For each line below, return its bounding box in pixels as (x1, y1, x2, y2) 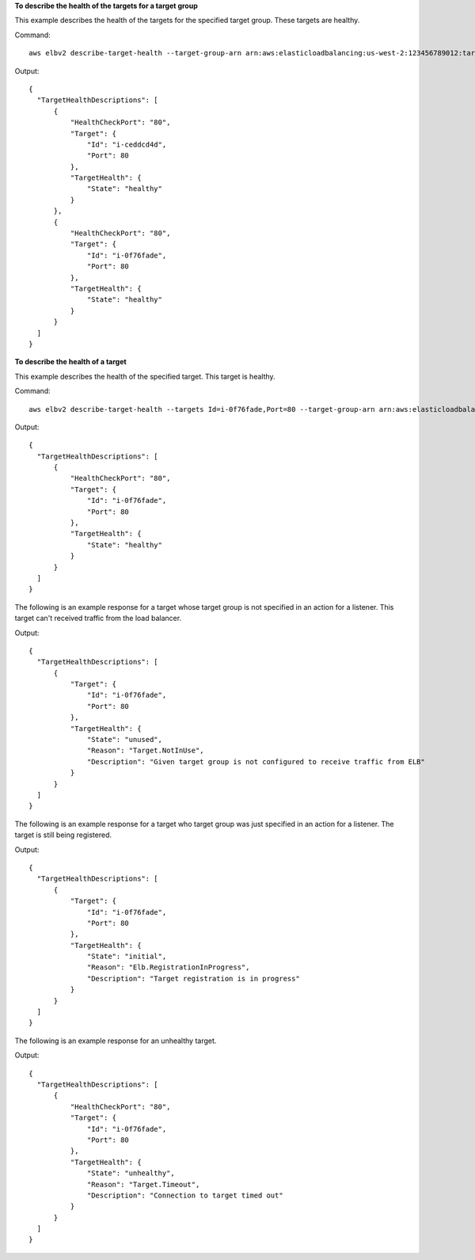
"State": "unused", (87, 735, 162, 744)
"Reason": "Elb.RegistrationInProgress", (87, 963, 250, 972)
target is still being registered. (14, 830, 112, 839)
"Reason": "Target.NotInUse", (87, 746, 205, 756)
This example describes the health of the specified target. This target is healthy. (14, 371, 276, 381)
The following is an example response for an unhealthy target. (14, 1036, 217, 1045)
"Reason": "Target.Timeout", (87, 1180, 200, 1189)
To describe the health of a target (14, 357, 127, 367)
